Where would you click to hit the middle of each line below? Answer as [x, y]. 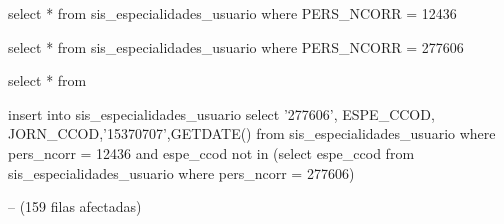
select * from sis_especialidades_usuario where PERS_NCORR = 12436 [232, 13]
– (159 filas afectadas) [75, 206]
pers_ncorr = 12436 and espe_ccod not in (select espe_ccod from [211, 152]
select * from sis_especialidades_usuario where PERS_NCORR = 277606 [236, 46]
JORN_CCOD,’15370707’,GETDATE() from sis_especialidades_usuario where [252, 133]
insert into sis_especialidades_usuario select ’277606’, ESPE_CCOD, [221, 113]
